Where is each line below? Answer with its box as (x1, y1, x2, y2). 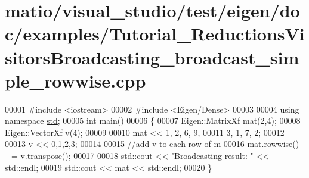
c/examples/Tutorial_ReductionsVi (5, 21, 305, 46)
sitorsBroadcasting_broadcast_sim (5, 45, 299, 69)
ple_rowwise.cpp (5, 68, 146, 92)
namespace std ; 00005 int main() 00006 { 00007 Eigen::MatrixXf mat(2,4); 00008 (5, 114, 301, 127)
